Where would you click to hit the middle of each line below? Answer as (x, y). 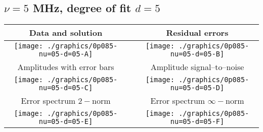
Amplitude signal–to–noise (197, 67)
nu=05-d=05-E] (66, 122)
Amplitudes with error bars (66, 67)
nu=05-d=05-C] (66, 88)
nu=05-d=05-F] (197, 122)
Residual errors (197, 33)
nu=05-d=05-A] (66, 54)
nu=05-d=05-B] (197, 54)
